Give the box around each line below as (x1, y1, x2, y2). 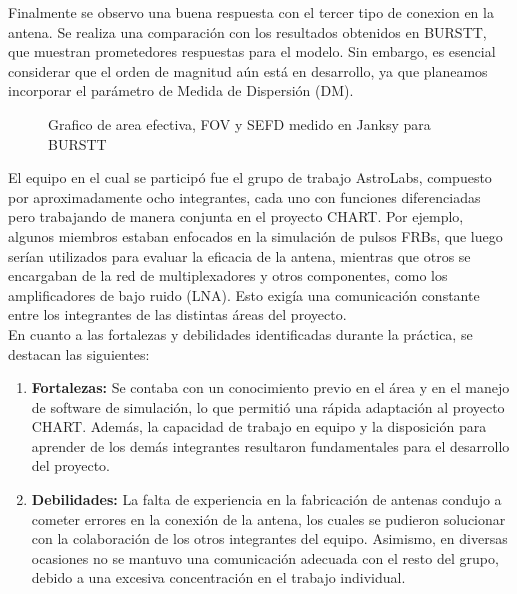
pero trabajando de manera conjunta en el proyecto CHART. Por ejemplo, (8, 206, 464, 227)
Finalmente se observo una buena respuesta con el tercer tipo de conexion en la (8, 2, 494, 22)
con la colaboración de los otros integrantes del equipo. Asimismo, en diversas (31, 528, 508, 549)
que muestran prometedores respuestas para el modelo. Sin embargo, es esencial (8, 41, 496, 62)
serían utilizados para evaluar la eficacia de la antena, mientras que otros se (8, 245, 471, 266)
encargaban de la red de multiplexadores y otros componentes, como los (8, 265, 448, 286)
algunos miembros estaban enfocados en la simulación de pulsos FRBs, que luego (8, 225, 503, 246)
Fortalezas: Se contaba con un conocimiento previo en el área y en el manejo (31, 377, 510, 398)
